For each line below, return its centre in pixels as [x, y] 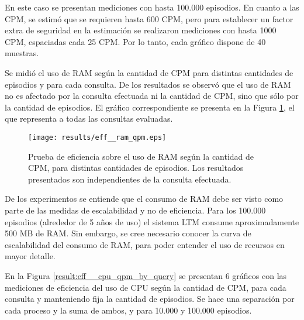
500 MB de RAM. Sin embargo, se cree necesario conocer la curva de [128, 233]
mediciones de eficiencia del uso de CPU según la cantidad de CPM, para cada [146, 287]
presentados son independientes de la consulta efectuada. [130, 179]
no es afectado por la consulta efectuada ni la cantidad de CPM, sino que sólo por [152, 96]
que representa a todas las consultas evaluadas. [89, 118]
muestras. [22, 53]
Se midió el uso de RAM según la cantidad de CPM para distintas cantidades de [149, 72]
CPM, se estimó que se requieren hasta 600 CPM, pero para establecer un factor [149, 18]
